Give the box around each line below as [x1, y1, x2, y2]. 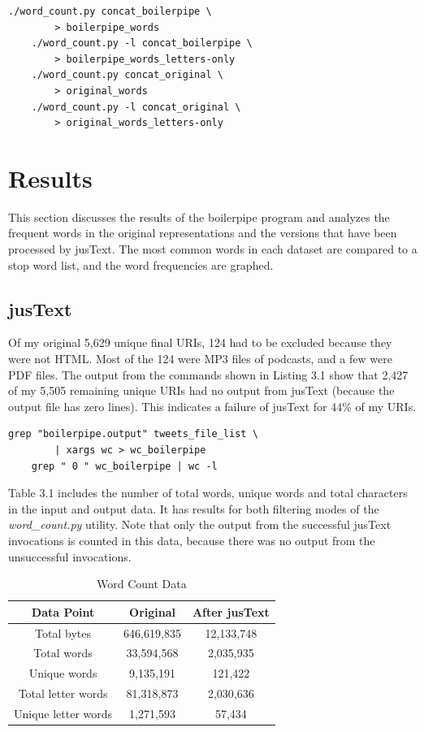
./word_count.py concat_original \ [31, 69, 223, 81]
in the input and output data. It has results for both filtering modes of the [8, 500, 379, 517]
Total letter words [18, 685, 108, 702]
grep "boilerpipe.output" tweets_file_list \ [8, 428, 258, 440]
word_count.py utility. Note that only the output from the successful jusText [8, 516, 392, 533]
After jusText [192, 603, 270, 620]
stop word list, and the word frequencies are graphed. [8, 256, 274, 273]
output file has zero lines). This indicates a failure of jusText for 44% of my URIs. [8, 397, 417, 414]
